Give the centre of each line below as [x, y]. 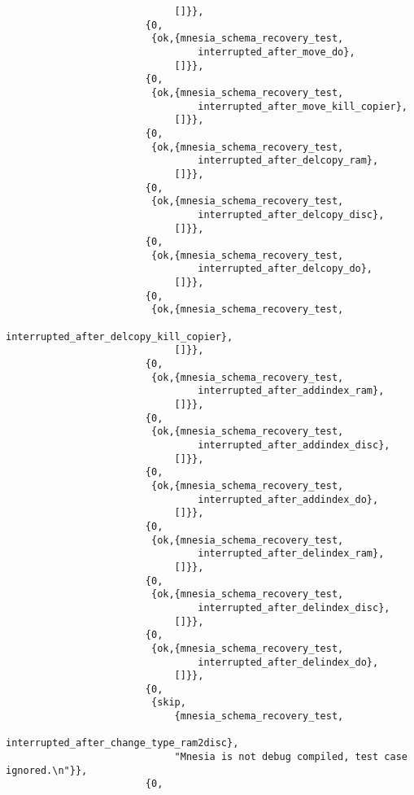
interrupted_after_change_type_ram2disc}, [122, 743]
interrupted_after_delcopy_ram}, [288, 161]
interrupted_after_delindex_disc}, [294, 607]
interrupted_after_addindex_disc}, [294, 445]
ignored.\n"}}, [47, 770]
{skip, [168, 703]
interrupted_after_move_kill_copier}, [303, 106]
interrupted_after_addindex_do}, [288, 499]
